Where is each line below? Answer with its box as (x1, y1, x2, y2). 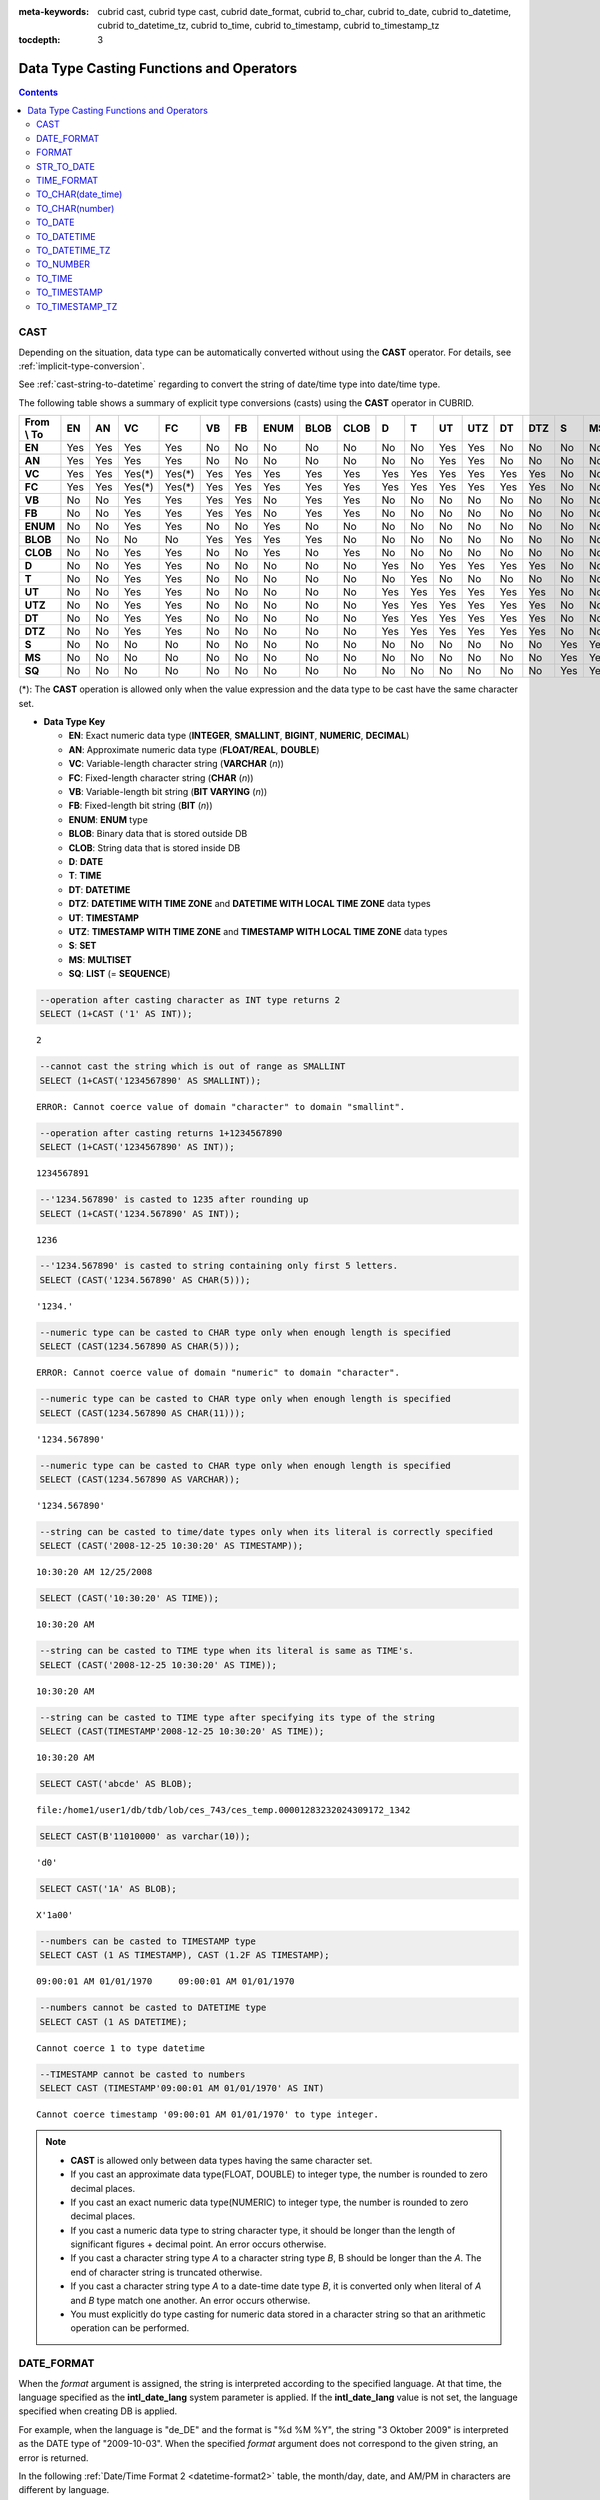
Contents (18, 86, 59, 98)
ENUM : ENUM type (68, 813, 149, 825)
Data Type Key (43, 716, 106, 728)
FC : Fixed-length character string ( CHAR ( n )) (68, 771, 254, 784)
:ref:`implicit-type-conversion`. (18, 360, 145, 372)
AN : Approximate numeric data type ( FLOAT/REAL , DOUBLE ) (68, 743, 320, 755)
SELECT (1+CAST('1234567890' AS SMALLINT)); (39, 1075, 262, 1086)
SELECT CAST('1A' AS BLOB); (39, 1883, 177, 1894)
